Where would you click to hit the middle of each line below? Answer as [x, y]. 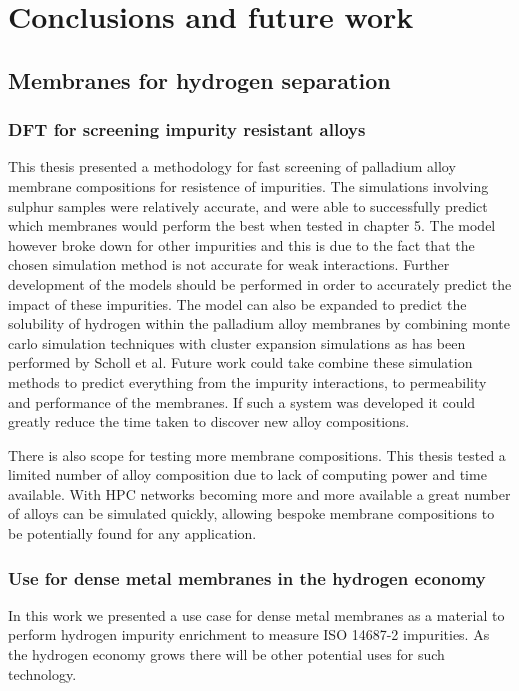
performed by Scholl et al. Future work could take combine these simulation [240, 362]
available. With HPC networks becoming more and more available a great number [259, 493]
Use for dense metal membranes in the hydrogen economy [247, 577]
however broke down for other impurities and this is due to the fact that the [241, 244]
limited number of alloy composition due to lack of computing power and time [247, 474]
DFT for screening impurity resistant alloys [187, 129]
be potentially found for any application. [132, 533]
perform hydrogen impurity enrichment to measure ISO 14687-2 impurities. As [249, 634]
